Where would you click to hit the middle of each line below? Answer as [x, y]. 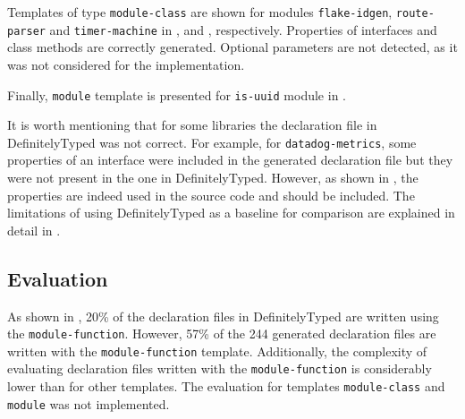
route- [415, 13]
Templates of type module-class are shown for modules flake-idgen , [200, 12]
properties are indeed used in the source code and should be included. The [211, 195]
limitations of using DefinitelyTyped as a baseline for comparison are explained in [231, 213]
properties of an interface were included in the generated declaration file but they [230, 160]
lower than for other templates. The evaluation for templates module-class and [226, 386]
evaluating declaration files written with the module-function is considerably [220, 368]
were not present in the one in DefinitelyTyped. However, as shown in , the [213, 177]
